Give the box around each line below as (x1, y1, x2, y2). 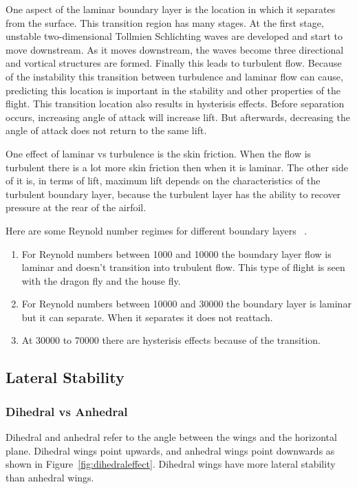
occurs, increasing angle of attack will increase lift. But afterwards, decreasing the (6, 109, 350, 124)
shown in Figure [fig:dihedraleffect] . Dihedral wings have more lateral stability (6, 457, 336, 471)
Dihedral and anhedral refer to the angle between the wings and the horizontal (6, 430, 337, 444)
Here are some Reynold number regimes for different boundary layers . (6, 223, 307, 237)
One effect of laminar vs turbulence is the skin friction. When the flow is (6, 146, 312, 160)
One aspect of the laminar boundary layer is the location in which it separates (6, 2, 336, 16)
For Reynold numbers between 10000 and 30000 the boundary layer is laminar (21, 296, 351, 311)
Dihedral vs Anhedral (6, 402, 128, 420)
